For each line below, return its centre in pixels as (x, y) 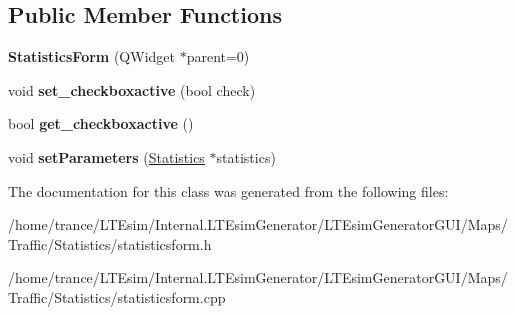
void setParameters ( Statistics (106, 156)
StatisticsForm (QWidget (91, 56)
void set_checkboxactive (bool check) (132, 89)
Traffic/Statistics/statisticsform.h (110, 243)
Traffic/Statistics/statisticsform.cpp (117, 296)
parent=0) (218, 56)
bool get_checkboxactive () (101, 123)
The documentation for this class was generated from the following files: (228, 190)
